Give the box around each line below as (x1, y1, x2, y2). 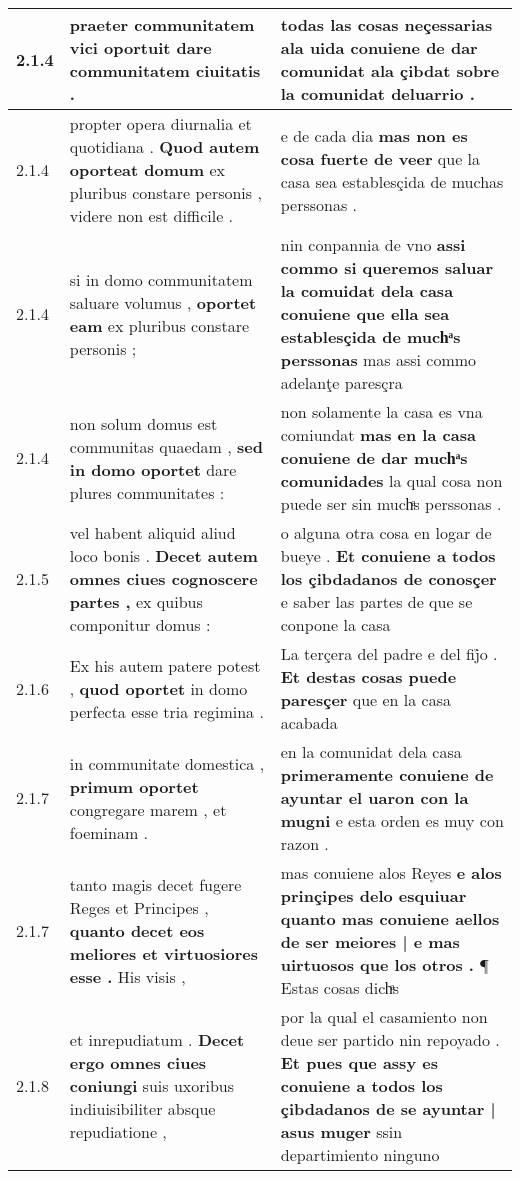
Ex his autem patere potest (69, 653, 261, 677)
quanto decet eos (69, 918, 205, 942)
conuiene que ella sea (280, 302, 450, 325)
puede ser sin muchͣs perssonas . (280, 492, 502, 515)
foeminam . (69, 820, 149, 844)
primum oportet (69, 774, 199, 798)
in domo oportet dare (69, 457, 237, 481)
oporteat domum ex (69, 158, 226, 181)
